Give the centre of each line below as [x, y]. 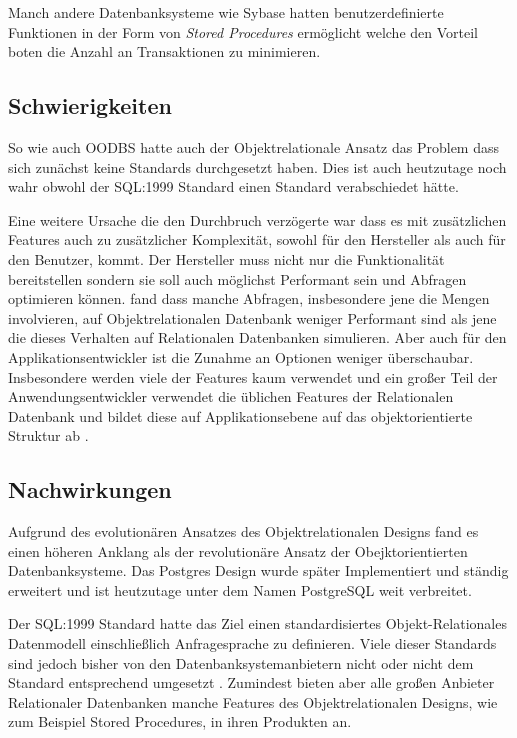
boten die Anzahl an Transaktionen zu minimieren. [164, 51]
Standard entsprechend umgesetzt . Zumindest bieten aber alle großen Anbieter [251, 682]
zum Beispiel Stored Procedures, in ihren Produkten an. [180, 721]
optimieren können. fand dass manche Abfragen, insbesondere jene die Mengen [249, 298]
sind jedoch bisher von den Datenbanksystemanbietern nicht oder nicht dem [241, 662]
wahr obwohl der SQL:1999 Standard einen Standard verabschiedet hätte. [233, 186]
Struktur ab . [48, 435]
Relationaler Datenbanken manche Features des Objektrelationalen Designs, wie [253, 701]
